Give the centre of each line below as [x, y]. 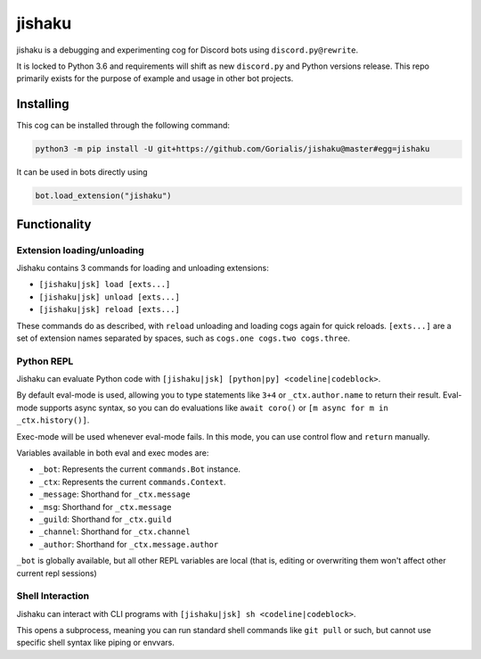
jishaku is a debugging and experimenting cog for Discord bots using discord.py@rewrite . [188, 50]
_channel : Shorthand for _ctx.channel [114, 531]
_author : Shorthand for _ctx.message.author [129, 544]
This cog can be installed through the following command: [123, 126]
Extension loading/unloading [80, 250]
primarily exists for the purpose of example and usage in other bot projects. [155, 78]
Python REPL [45, 361]
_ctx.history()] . [53, 420]
